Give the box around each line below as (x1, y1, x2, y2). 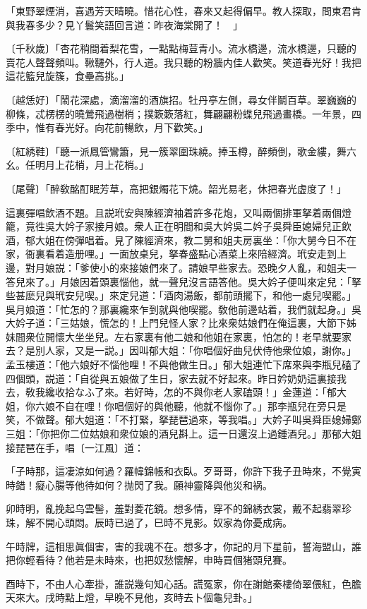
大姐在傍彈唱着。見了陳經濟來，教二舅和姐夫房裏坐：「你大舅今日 (35, 232, 337, 247)
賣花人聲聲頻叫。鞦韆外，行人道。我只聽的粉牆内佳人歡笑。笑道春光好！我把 (6, 54, 361, 69)
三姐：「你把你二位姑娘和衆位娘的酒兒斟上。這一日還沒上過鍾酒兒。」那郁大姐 (6, 426, 361, 441)
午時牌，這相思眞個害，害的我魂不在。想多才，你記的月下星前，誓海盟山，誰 (6, 538, 361, 553)
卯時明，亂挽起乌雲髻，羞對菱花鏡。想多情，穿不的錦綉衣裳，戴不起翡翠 (6, 501, 342, 516)
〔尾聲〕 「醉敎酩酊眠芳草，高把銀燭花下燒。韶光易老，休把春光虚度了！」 (6, 181, 347, 195)
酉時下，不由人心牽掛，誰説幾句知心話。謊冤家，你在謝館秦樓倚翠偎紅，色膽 (6, 576, 361, 591)
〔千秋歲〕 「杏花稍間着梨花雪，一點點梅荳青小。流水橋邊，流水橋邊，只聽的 (6, 41, 356, 56)
